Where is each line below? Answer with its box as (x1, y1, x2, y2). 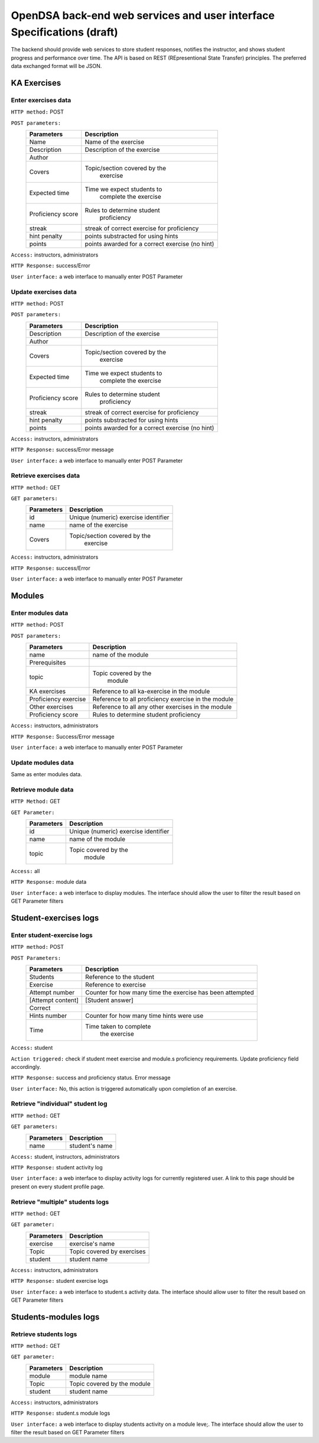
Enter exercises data (11, 96, 71, 104)
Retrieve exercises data (11, 472, 80, 480)
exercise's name (69, 1239, 115, 1247)
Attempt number (29, 988, 75, 997)
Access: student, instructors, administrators (11, 1153, 120, 1160)
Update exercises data (11, 287, 77, 296)
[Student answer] (85, 996, 134, 1004)
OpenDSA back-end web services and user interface (11, 9, 275, 22)
